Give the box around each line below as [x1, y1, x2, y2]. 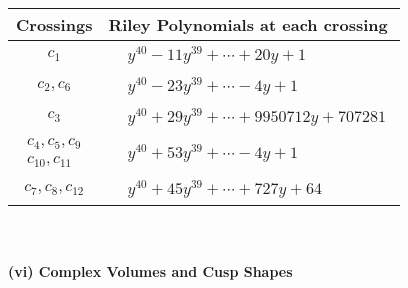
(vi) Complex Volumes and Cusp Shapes [8, 260, 293, 281]
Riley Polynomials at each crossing [108, 13, 388, 36]
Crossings [16, 13, 93, 36]
